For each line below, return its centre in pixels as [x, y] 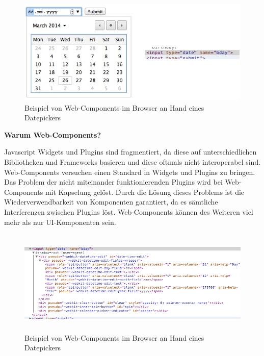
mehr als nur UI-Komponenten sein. [60, 222]
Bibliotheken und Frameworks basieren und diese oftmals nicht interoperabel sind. [133, 161]
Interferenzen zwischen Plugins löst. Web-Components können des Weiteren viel [129, 211]
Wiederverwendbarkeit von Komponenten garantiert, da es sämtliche [111, 202]
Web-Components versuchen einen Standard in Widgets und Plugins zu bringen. [130, 172]
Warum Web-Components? [53, 134]
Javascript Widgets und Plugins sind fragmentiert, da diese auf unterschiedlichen [130, 152]
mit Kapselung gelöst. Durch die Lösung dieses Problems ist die [145, 192]
